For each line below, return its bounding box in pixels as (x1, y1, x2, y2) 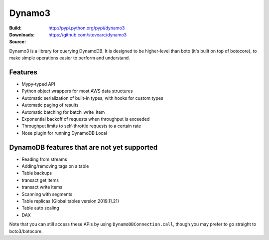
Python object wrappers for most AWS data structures (21, 88, 133, 94)
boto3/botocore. (9, 228, 43, 234)
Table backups (21, 170, 52, 176)
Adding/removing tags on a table (21, 163, 89, 169)
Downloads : (9, 31, 35, 37)
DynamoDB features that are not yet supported (9, 143, 158, 152)
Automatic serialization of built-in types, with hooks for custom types (21, 95, 164, 101)
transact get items (21, 177, 59, 183)
